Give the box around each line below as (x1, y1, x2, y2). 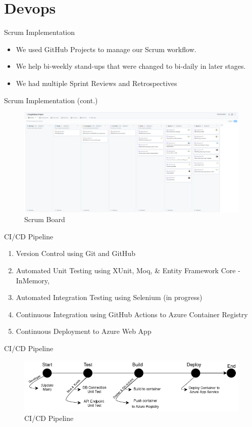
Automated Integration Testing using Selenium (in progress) (16, 292, 203, 303)
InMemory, (16, 275, 49, 285)
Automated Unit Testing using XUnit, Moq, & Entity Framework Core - (16, 265, 240, 275)
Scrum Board (24, 214, 65, 225)
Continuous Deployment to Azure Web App (16, 326, 152, 336)
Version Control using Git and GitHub (16, 248, 135, 259)
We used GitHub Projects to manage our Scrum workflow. (16, 44, 196, 54)
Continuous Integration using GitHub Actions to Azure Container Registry (16, 309, 248, 319)
